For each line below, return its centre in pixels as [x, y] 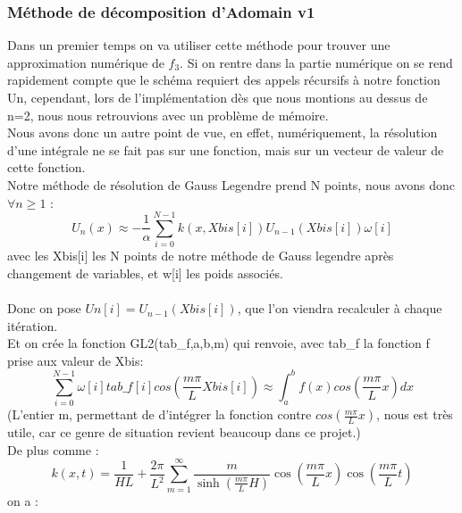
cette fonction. [46, 167]
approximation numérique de [86, 62]
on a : [23, 500]
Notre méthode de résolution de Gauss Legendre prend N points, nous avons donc [231, 184]
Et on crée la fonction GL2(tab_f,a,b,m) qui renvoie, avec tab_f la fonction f [218, 343]
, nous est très [415, 414]
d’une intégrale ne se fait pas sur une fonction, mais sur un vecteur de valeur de [226, 149]
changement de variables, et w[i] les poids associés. [145, 273]
